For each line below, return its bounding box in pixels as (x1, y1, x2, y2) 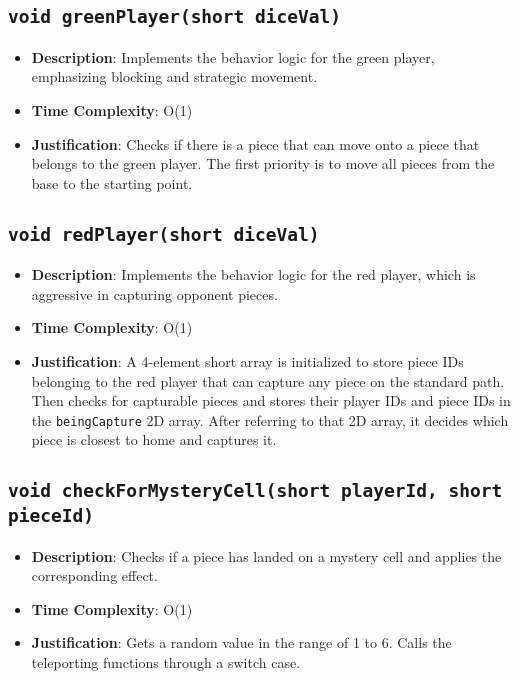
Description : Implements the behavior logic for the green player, (31, 46, 435, 67)
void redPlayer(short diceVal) (8, 223, 320, 245)
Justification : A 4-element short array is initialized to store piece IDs (31, 350, 464, 371)
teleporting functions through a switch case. (31, 652, 301, 673)
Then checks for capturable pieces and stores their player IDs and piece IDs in (31, 390, 511, 411)
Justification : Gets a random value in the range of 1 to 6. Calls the (31, 632, 452, 653)
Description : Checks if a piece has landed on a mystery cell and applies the (31, 545, 502, 566)
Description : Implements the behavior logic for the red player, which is (31, 264, 476, 285)
